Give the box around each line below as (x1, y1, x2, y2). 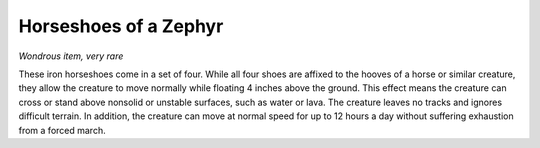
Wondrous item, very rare (18, 50, 124, 62)
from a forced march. (18, 124, 106, 136)
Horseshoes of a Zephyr (18, 15, 224, 37)
